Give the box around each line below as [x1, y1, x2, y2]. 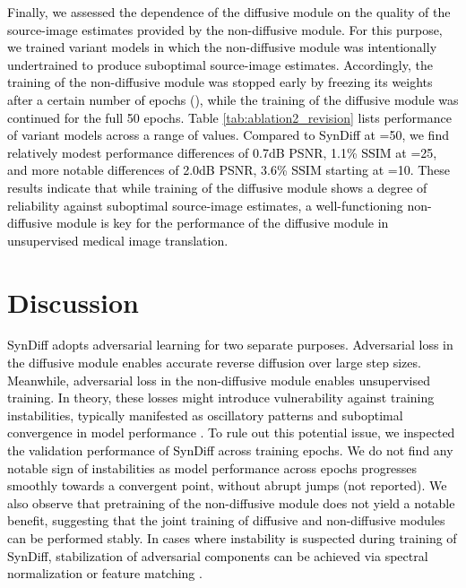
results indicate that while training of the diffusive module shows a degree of [7, 177, 427, 196]
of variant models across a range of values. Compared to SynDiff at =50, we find [7, 125, 449, 144]
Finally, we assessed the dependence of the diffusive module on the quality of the [7, 3, 451, 21]
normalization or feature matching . [7, 564, 203, 583]
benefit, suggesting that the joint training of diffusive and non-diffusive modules [7, 511, 445, 530]
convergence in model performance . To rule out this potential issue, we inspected [7, 423, 455, 442]
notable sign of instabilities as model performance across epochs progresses [7, 458, 418, 477]
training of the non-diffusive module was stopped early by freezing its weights [7, 73, 433, 91]
